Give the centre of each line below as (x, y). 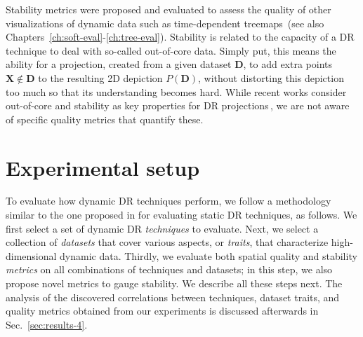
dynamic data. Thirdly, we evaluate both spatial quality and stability (209, 255)
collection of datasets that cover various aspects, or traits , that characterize (167, 242)
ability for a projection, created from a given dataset (119, 64)
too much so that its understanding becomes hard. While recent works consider (176, 91)
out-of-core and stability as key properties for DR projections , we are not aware (178, 105)
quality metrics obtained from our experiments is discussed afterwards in (162, 311)
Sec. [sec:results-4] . (47, 324)
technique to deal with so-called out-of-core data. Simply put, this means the (171, 50)
